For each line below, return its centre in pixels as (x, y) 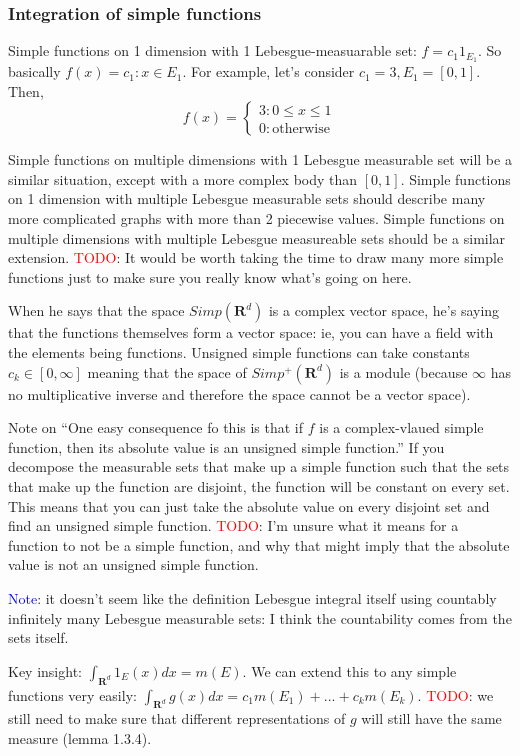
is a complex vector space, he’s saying (384, 310)
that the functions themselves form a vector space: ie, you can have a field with (251, 332)
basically (34, 71)
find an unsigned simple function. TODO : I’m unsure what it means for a (233, 525)
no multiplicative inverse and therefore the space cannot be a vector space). (239, 393)
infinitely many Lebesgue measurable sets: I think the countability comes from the (260, 617)
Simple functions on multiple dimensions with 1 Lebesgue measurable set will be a (260, 159)
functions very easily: (72, 694)
